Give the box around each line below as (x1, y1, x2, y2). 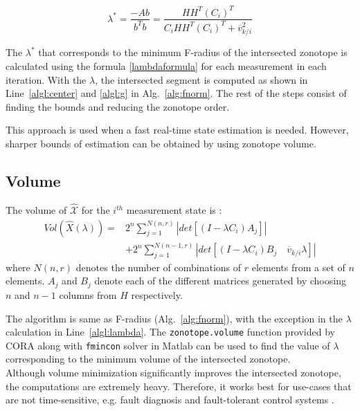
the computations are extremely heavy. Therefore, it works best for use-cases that (6, 378, 352, 393)
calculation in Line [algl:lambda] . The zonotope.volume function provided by (6, 325, 335, 339)
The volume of (6, 203, 67, 217)
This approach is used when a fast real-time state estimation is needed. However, (6, 122, 349, 137)
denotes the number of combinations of (75, 259, 242, 274)
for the (81, 203, 110, 217)
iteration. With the (6, 72, 87, 86)
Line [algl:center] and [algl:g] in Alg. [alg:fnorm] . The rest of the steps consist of (6, 86, 347, 100)
